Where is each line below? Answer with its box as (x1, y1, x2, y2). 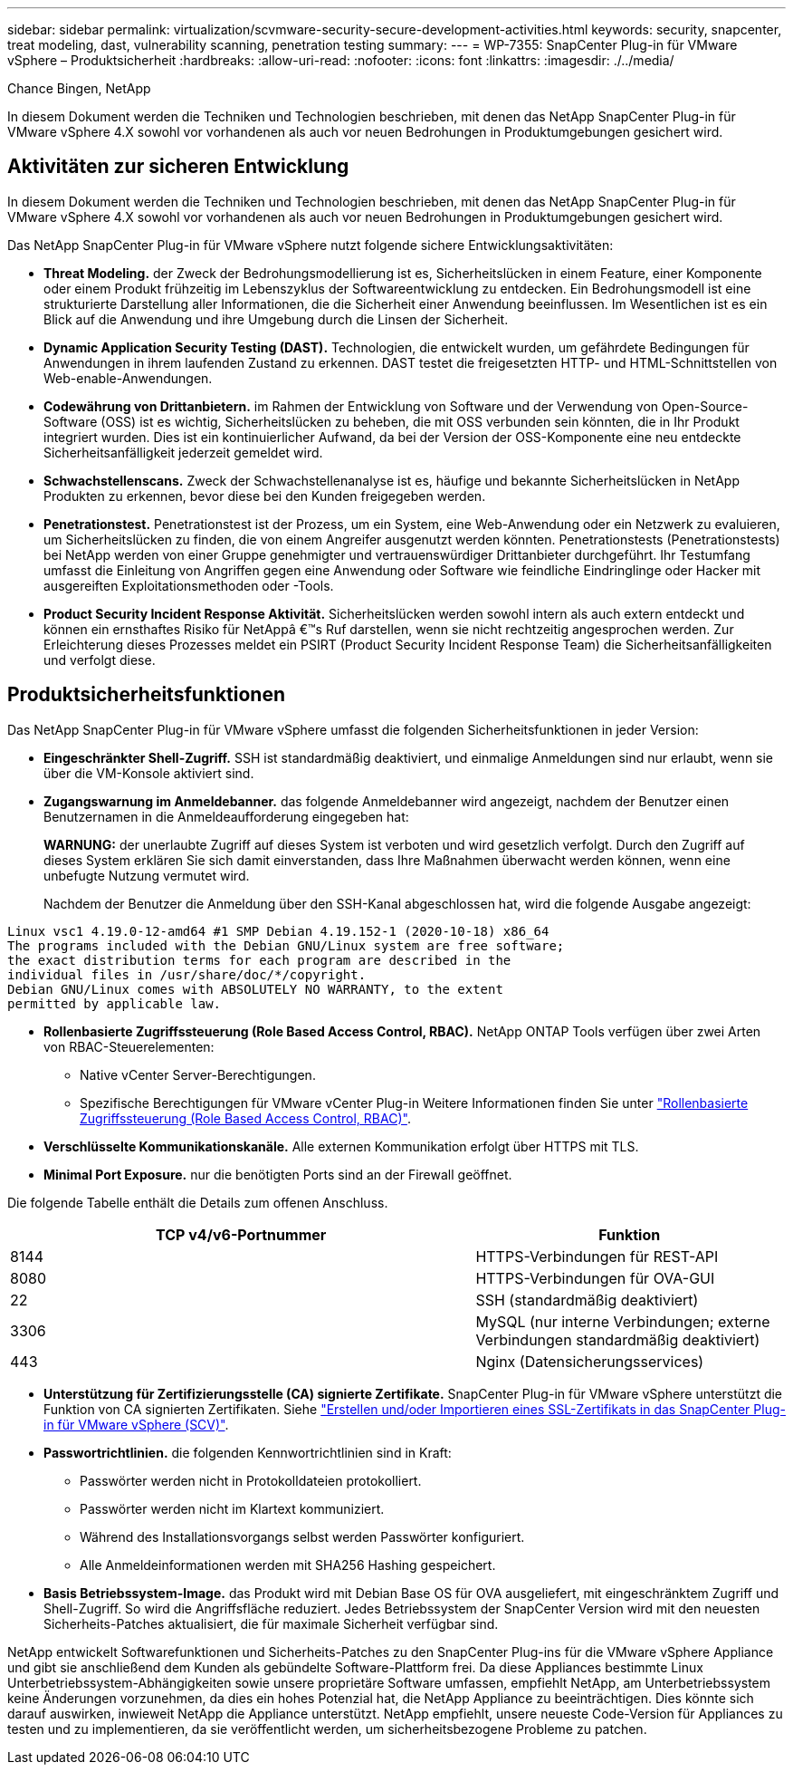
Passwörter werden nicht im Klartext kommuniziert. (80, 1500, 385, 1517)
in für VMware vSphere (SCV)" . (43, 1416, 229, 1432)
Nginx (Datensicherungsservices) (475, 1352, 704, 1371)
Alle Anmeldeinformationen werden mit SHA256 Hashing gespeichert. (80, 1556, 496, 1573)
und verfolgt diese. (43, 651, 156, 668)
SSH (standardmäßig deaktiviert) (475, 1290, 699, 1309)
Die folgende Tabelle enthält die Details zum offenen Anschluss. (7, 1194, 388, 1210)
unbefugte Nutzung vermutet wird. (43, 867, 250, 883)
